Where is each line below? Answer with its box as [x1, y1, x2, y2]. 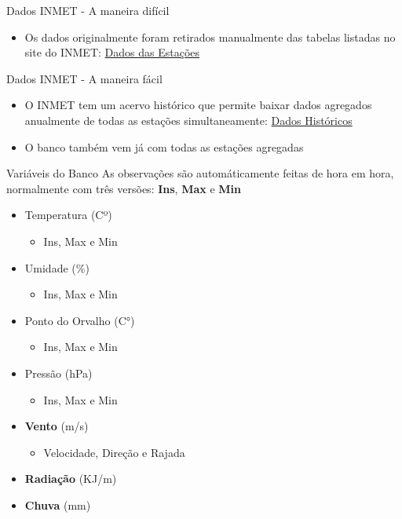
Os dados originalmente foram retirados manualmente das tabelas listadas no [24, 28, 396, 45]
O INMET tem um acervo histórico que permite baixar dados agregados [24, 97, 372, 113]
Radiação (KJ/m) [24, 470, 117, 487]
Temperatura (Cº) [24, 207, 112, 223]
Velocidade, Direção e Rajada [43, 444, 185, 460]
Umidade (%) [24, 259, 90, 276]
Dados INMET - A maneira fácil [6, 70, 163, 86]
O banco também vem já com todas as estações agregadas [24, 138, 304, 155]
